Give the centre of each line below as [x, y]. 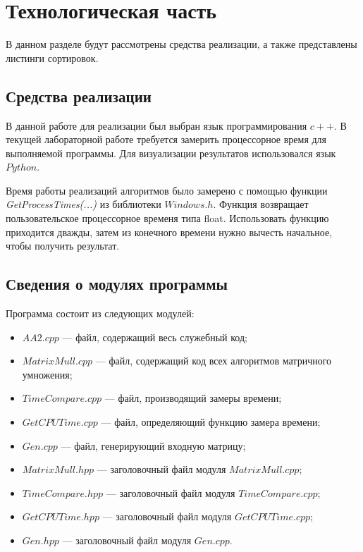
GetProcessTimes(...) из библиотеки [84, 204]
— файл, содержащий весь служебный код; [155, 337]
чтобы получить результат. [63, 246]
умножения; [47, 374]
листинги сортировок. [52, 57]
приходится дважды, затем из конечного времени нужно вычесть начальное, [169, 232]
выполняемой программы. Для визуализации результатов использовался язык [171, 153]
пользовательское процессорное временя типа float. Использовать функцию [167, 218]
